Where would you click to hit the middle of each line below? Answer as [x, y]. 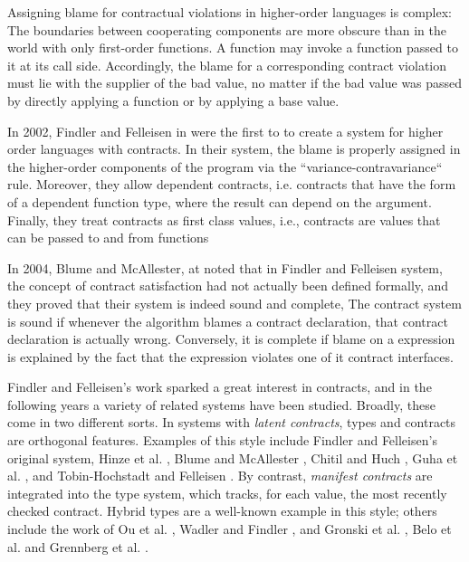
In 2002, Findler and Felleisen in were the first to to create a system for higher [225, 131]
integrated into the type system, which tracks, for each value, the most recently [227, 493]
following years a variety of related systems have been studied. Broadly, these [221, 404]
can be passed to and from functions [108, 238]
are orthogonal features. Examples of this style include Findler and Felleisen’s [222, 440]
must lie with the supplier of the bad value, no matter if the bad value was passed [235, 83]
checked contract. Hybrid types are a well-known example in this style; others [222, 511]
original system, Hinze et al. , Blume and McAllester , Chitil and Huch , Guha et [233, 457]
